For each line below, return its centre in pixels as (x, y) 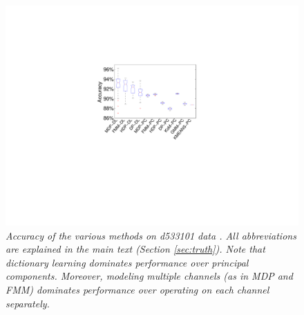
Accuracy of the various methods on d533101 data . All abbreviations (151, 235)
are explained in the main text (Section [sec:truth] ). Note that (135, 249)
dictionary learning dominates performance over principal (127, 262)
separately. (28, 303)
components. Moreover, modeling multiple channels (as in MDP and (149, 276)
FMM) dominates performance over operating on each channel (137, 289)
